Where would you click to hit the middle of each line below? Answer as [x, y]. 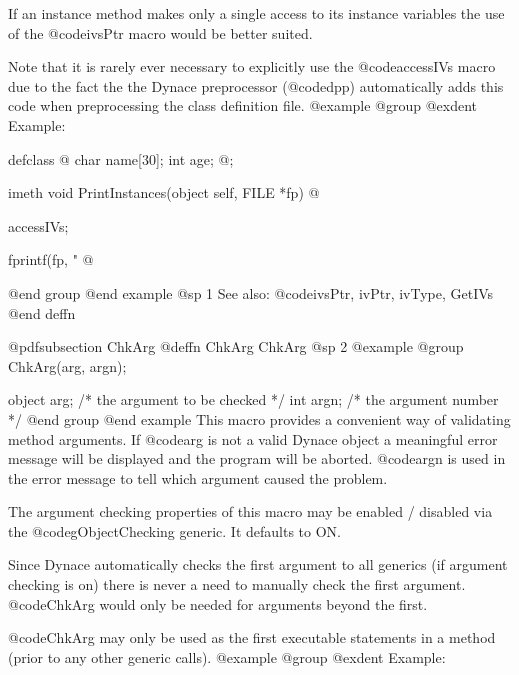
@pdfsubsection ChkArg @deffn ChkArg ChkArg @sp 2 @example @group [236, 346]
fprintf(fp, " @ [51, 259]
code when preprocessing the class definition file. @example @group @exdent [243, 105]
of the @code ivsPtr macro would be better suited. [160, 32]
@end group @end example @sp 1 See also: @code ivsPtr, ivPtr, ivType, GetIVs [251, 292]
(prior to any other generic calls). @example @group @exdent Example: [227, 656]
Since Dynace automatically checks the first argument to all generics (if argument [258, 564]
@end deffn [42, 312]
